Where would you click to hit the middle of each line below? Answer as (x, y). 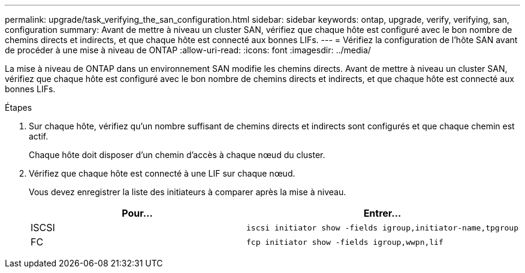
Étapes (19, 107)
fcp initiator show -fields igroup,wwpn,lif (345, 242)
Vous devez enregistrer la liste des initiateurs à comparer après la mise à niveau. (188, 192)
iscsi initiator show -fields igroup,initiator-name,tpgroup (382, 227)
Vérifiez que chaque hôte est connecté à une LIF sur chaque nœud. (162, 173)
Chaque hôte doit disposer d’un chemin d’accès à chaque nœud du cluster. (177, 155)
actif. (39, 136)
